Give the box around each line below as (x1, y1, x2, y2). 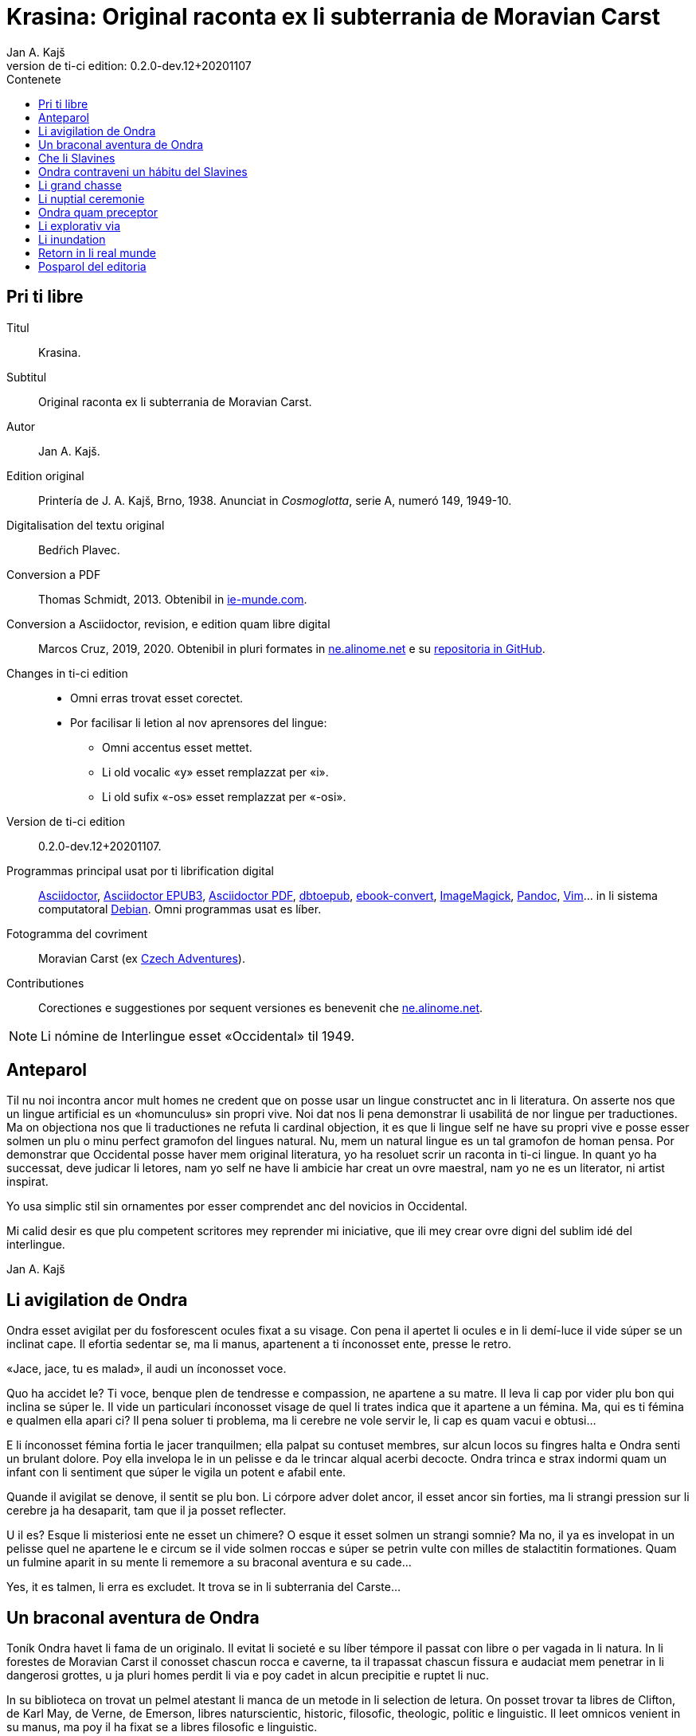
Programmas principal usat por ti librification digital (6, 863, 274, 878)
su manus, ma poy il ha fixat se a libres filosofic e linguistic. (6, 1720, 318, 1734)
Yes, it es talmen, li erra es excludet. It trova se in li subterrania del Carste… (6, 1580, 401, 1594)
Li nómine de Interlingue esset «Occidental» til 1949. (41, 1027, 354, 1044)
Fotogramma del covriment (6, 926, 148, 940)
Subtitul (6, 369, 47, 384)
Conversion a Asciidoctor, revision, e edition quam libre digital (6, 616, 330, 631)
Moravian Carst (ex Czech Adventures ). (38, 951, 245, 965)
